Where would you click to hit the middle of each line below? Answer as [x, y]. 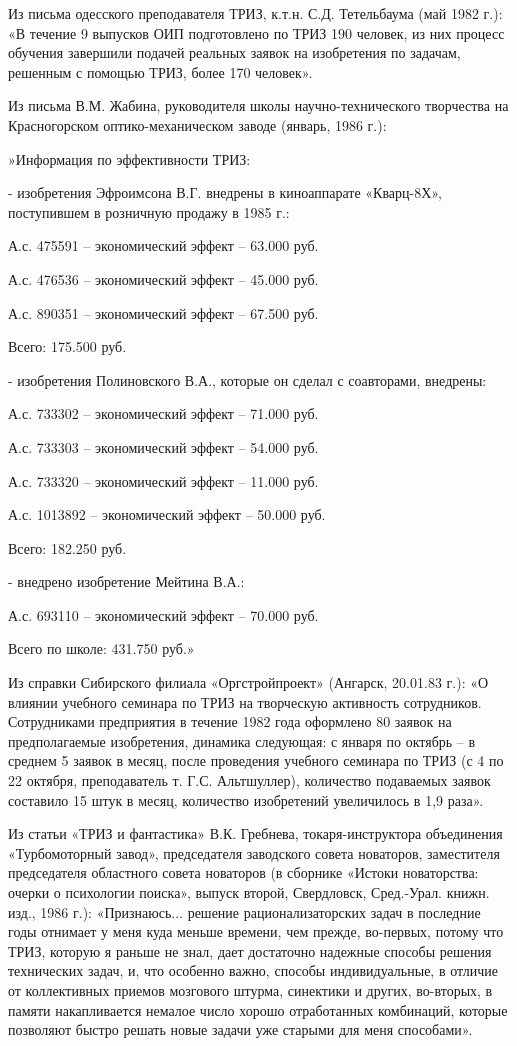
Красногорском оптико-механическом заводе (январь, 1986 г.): [197, 124]
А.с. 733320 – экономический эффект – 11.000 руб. [163, 480]
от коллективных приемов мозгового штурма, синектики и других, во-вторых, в [250, 989]
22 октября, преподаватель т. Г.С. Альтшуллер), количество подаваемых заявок [249, 780]
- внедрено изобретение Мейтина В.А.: [126, 581]
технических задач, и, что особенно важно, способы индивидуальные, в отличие [253, 970]
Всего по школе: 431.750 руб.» [101, 648]
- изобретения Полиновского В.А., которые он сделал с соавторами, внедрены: [247, 379]
